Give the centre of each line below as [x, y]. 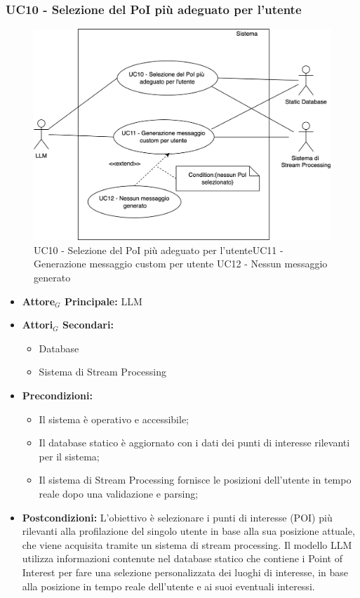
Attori [38, 325]
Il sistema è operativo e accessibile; [114, 419]
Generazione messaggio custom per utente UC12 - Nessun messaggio [181, 264]
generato [52, 278]
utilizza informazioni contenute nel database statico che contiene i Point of [182, 558]
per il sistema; [69, 456]
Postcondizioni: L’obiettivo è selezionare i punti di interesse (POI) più [177, 517]
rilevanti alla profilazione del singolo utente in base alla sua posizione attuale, [188, 531]
